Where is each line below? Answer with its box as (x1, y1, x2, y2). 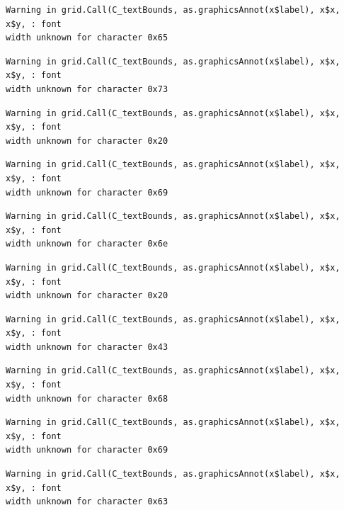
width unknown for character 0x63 (6, 497, 168, 507)
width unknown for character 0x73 (6, 84, 168, 94)
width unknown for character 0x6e (6, 239, 168, 249)
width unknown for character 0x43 (6, 341, 168, 352)
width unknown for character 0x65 (6, 33, 168, 43)
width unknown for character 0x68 (6, 393, 168, 404)
